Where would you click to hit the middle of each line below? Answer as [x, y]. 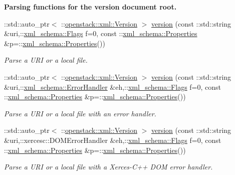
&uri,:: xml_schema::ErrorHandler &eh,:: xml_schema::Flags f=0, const [113, 86]
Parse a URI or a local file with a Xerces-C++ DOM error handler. [108, 167]
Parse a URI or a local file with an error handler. [80, 113]
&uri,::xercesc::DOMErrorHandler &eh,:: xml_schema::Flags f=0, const [113, 140]
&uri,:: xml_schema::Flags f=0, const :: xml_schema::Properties [101, 33]
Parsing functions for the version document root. [90, 7]
